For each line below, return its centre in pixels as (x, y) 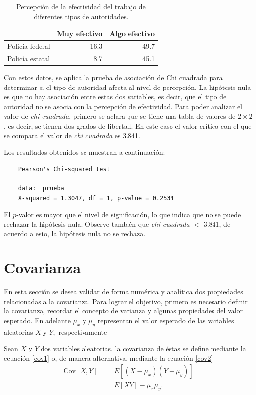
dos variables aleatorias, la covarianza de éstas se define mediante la (143, 348)
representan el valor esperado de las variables (166, 320)
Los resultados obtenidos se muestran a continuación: (85, 152)
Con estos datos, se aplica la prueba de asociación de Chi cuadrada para (113, 77)
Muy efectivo (80, 33)
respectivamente (83, 331)
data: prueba (41, 188)
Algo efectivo (132, 33)
